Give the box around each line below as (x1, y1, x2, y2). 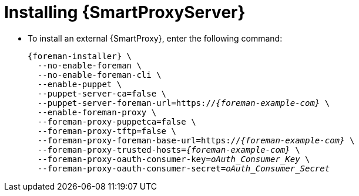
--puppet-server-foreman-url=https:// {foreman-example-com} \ (37, 98, 330, 108)
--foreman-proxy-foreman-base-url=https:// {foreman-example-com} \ (37, 135, 355, 145)
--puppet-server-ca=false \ (37, 88, 167, 98)
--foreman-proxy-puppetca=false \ (37, 116, 196, 126)
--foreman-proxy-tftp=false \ (37, 126, 176, 136)
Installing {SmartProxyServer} (4, 2, 246, 22)
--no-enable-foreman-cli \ (37, 70, 162, 80)
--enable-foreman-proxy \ (37, 107, 157, 117)
